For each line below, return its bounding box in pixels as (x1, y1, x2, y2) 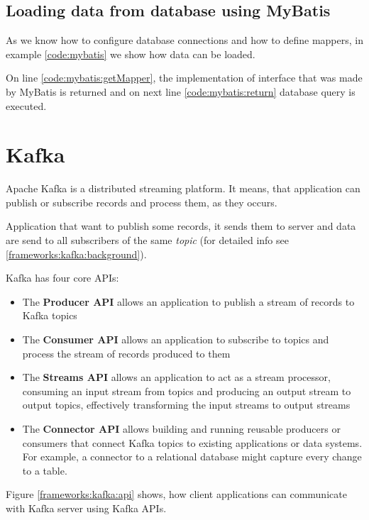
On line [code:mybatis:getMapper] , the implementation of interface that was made (6, 70, 363, 85)
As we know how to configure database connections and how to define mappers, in (6, 33, 363, 48)
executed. (6, 98, 47, 113)
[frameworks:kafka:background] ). (6, 246, 147, 261)
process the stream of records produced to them (22, 345, 231, 360)
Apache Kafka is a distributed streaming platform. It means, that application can (6, 181, 360, 196)
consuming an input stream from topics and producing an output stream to (22, 383, 351, 398)
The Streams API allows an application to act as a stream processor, (22, 370, 331, 385)
